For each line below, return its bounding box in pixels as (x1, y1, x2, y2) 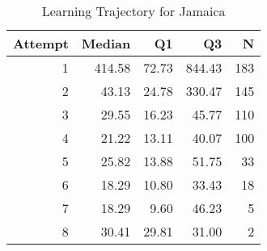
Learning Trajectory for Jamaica (41, 2, 226, 20)
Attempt (13, 34, 69, 52)
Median (81, 34, 131, 52)
